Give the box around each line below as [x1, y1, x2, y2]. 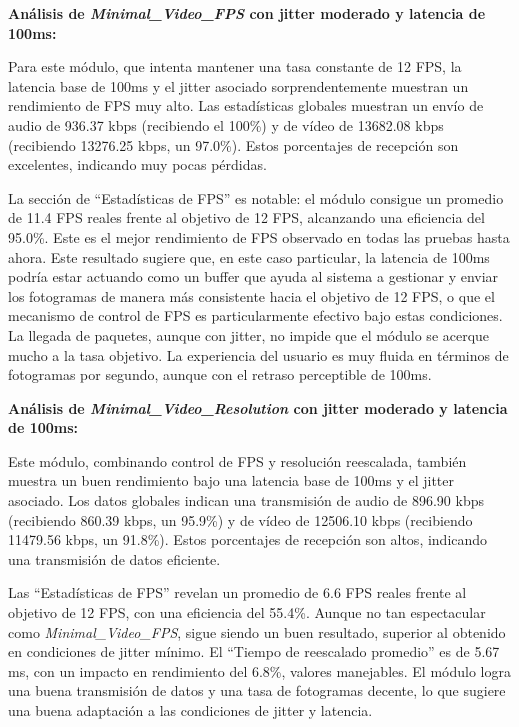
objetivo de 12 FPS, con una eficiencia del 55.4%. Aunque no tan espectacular [8, 602, 486, 623]
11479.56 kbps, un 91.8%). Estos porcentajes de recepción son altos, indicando [8, 529, 488, 550]
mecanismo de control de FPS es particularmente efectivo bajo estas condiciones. [8, 305, 503, 326]
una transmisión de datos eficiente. [8, 548, 221, 569]
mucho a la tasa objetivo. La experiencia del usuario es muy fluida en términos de [8, 344, 509, 365]
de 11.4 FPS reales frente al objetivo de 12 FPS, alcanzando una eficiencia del [8, 207, 485, 228]
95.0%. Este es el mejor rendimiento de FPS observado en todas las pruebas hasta [8, 226, 510, 247]
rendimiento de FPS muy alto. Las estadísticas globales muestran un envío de [8, 95, 484, 116]
